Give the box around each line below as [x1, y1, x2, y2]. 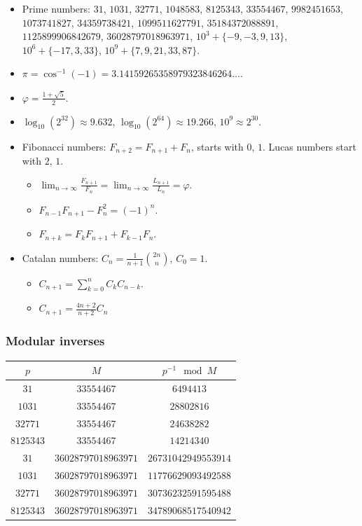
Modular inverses [6, 332, 105, 349]
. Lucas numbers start [263, 139, 356, 153]
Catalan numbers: [22, 250, 99, 265]
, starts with [190, 139, 244, 153]
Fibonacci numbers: [22, 139, 106, 153]
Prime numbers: [22, 1, 90, 15]
